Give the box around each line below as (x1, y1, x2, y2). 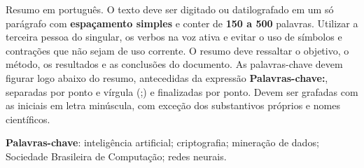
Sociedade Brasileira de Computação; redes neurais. (6, 148, 227, 163)
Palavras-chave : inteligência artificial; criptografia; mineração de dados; (6, 135, 319, 150)
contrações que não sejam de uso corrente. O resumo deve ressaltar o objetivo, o (6, 43, 349, 57)
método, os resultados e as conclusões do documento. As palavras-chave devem (6, 57, 343, 71)
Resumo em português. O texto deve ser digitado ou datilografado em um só (6, 2, 334, 16)
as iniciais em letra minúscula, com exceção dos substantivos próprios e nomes (6, 98, 340, 113)
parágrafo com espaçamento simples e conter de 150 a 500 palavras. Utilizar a (6, 15, 358, 30)
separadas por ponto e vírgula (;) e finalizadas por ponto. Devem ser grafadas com (6, 84, 358, 99)
